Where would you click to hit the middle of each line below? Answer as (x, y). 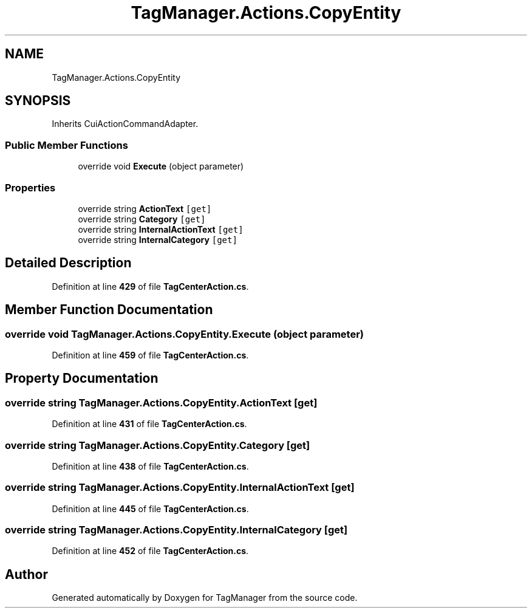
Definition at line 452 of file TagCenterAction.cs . (150, 551)
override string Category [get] (142, 219)
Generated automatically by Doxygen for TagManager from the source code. (205, 598)
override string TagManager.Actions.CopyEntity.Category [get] (158, 445)
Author (26, 574)
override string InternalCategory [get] (158, 239)
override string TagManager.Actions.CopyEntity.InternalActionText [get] (180, 488)
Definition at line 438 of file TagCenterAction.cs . (150, 466)
